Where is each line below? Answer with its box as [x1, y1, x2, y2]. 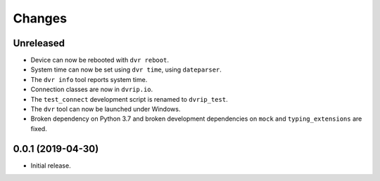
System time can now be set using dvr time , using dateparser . [30, 65, 222, 74]
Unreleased [13, 37, 65, 49]
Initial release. [30, 161, 71, 170]
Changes [13, 11, 67, 26]
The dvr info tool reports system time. [30, 75, 148, 83]
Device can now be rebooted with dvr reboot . [30, 56, 169, 65]
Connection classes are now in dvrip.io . [30, 85, 153, 94]
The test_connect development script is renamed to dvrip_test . [30, 95, 228, 103]
